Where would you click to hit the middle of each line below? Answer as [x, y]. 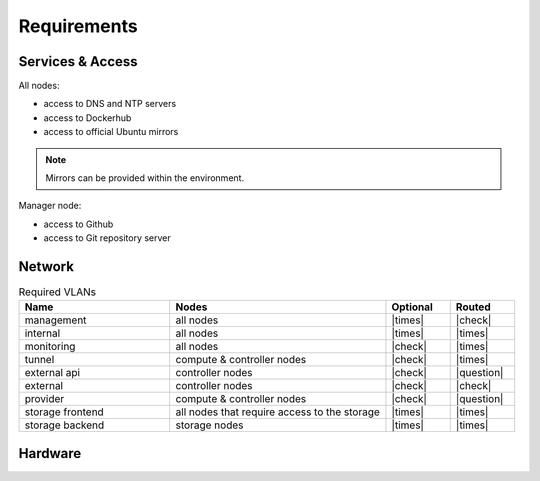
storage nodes [209, 425]
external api [52, 373]
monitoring [50, 347]
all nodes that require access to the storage [277, 412]
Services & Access [78, 61]
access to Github [78, 224]
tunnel [39, 360]
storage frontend [64, 412]
